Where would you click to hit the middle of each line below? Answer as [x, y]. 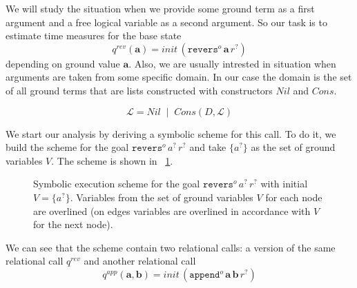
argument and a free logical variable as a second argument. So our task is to [166, 22]
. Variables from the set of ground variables [162, 197]
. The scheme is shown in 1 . [112, 160]
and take [208, 147]
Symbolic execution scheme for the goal [117, 184]
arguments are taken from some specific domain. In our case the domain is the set [179, 77]
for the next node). [73, 224]
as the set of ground [293, 147]
